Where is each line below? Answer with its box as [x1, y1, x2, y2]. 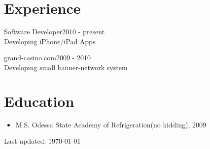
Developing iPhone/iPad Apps [4, 36, 96, 46]
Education [4, 91, 74, 111]
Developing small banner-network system [4, 62, 128, 72]
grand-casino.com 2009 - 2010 [4, 52, 91, 63]
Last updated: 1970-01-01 [4, 136, 81, 146]
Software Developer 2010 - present [4, 26, 105, 37]
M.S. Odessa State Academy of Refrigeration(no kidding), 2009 [15, 119, 207, 129]
